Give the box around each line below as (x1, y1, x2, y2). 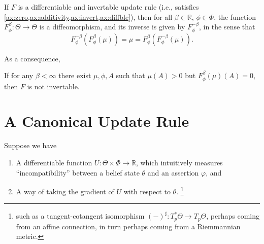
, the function (214, 11, 256, 22)
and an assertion (147, 167, 199, 178)
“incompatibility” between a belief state (16, 167, 140, 178)
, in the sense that (199, 21, 255, 32)
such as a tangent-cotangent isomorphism (16, 211, 145, 221)
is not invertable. (27, 81, 80, 91)
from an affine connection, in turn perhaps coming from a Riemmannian (16, 221, 241, 231)
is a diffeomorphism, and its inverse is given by (39, 21, 185, 32)
